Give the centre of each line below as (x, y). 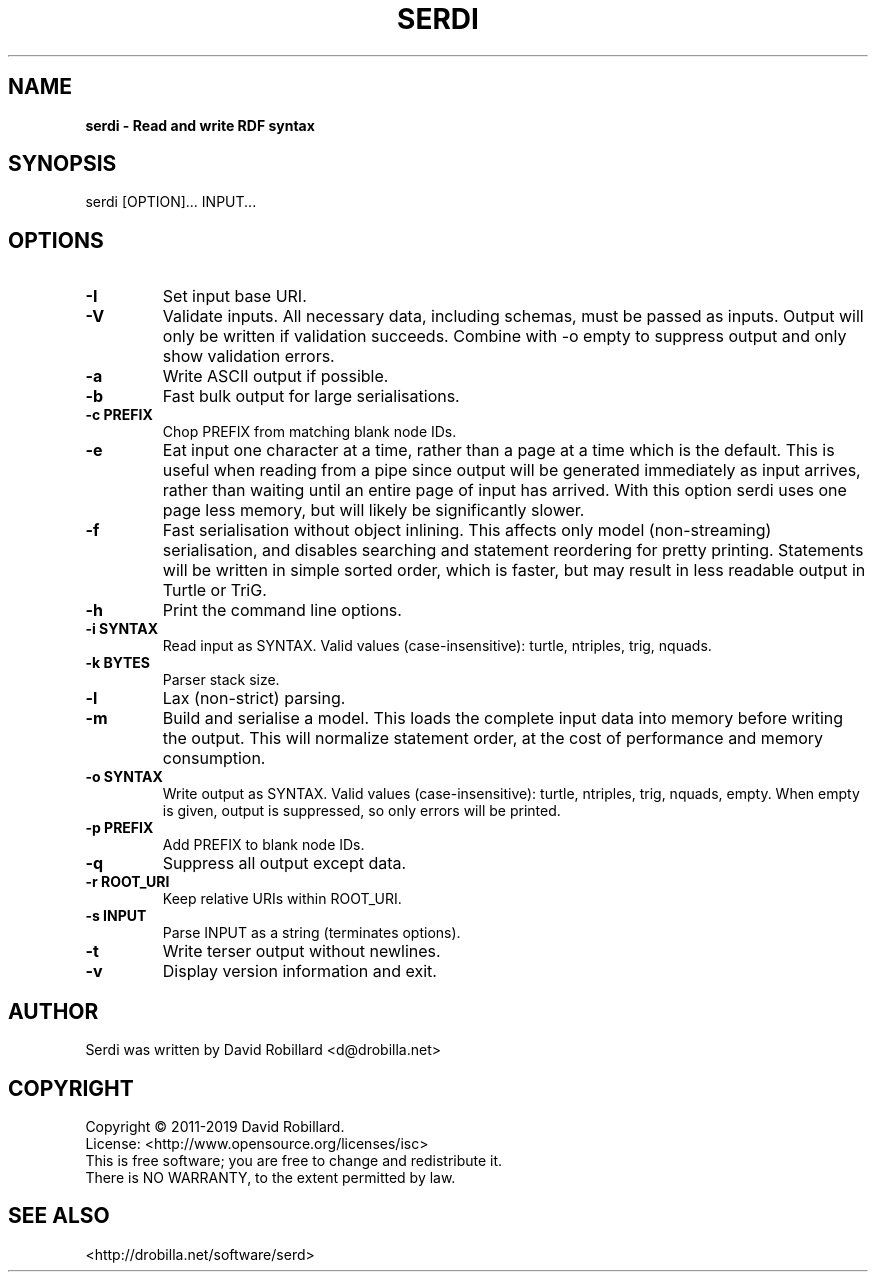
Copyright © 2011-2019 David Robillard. (215, 1126)
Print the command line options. (282, 610)
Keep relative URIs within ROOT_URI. (282, 899)
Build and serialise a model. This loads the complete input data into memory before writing (503, 718)
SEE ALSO (59, 1216)
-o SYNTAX (124, 777)
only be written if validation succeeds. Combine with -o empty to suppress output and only (504, 336)
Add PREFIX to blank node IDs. (263, 845)
